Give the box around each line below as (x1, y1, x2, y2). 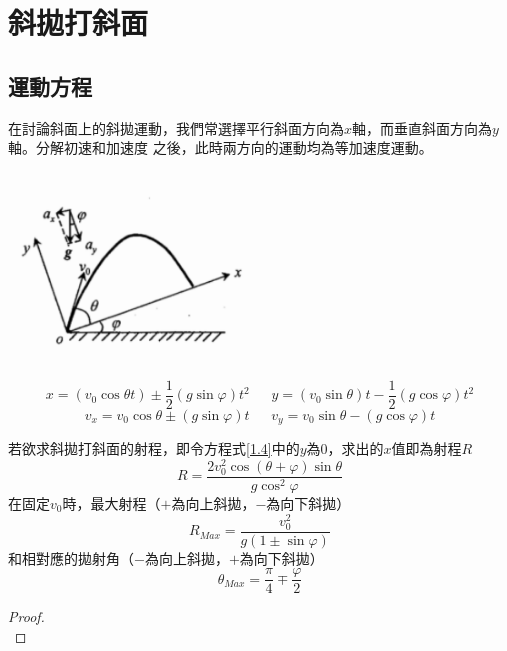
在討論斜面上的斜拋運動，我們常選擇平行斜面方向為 (8, 117, 344, 138)
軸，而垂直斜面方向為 (352, 117, 493, 138)
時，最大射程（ (62, 492, 161, 513)
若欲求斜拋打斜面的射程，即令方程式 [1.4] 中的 (8, 438, 300, 459)
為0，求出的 (306, 438, 384, 459)
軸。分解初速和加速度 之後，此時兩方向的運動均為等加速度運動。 (8, 137, 433, 158)
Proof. (8, 606, 45, 627)
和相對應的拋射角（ (8, 547, 134, 568)
